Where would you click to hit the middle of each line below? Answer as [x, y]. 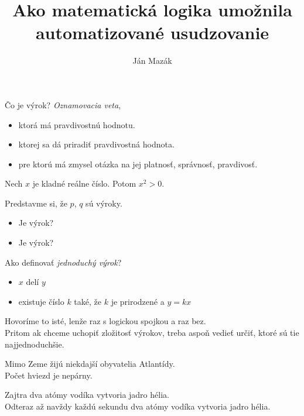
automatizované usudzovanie [152, 32]
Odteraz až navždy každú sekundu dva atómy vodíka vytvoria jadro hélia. [138, 406]
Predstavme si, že [36, 203]
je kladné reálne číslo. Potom [84, 183]
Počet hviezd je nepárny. [49, 375]
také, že [88, 301]
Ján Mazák [152, 61]
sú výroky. [104, 203]
